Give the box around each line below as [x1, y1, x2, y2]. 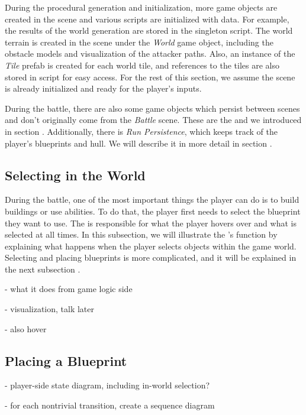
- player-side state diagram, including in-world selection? [5, 379, 210, 391]
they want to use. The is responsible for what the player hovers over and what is [5, 216, 297, 229]
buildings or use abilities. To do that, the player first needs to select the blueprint [5, 205, 301, 217]
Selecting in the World [5, 166, 146, 184]
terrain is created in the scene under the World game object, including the [5, 35, 273, 48]
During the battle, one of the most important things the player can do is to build [5, 193, 299, 206]
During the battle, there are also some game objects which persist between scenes [5, 102, 300, 114]
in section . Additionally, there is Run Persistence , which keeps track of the [5, 125, 278, 137]
